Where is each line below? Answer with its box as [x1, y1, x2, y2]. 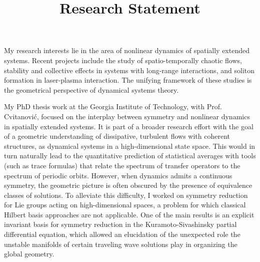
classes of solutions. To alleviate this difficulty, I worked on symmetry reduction [4, 189, 248, 200]
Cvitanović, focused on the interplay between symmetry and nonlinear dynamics [4, 111, 250, 121]
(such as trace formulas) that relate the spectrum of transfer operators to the [4, 160, 240, 170]
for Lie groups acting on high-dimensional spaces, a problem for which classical [4, 199, 246, 210]
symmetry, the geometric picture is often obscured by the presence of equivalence [4, 180, 252, 190]
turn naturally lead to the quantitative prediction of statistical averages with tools [4, 150, 256, 161]
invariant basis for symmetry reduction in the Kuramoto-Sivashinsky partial [4, 219, 237, 229]
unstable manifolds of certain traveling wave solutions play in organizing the [4, 238, 237, 249]
